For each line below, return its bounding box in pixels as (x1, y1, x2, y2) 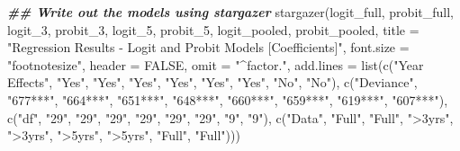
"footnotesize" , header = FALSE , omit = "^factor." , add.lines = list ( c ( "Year (7, 55, 424, 74)
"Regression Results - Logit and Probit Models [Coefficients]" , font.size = (7, 38, 410, 57)
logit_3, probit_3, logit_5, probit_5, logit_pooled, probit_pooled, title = (7, 20, 419, 39)
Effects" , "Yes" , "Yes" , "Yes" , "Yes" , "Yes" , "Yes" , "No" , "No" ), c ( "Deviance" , (7, 73, 418, 92)
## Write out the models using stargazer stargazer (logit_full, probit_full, (7, 3, 454, 21)
